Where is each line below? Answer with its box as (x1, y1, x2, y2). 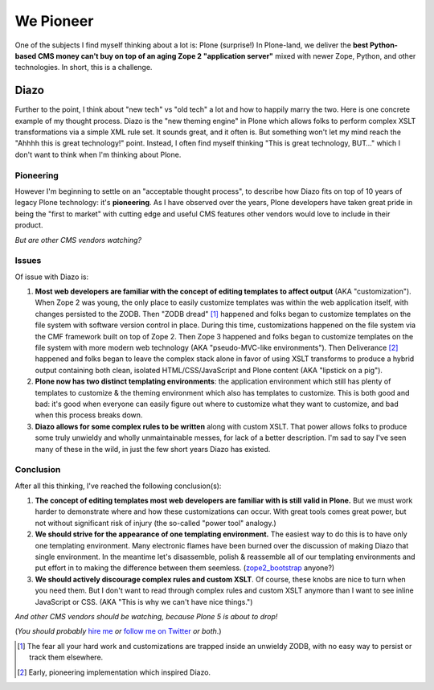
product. (14, 220, 43, 230)
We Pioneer (14, 12, 94, 30)
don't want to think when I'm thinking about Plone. (14, 150, 182, 159)
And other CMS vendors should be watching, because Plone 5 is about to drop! (14, 611, 278, 621)
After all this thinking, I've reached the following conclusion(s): (14, 481, 222, 491)
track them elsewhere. (29, 652, 104, 663)
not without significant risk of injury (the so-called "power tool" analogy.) (35, 518, 276, 528)
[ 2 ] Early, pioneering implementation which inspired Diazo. (17, 667, 211, 677)
